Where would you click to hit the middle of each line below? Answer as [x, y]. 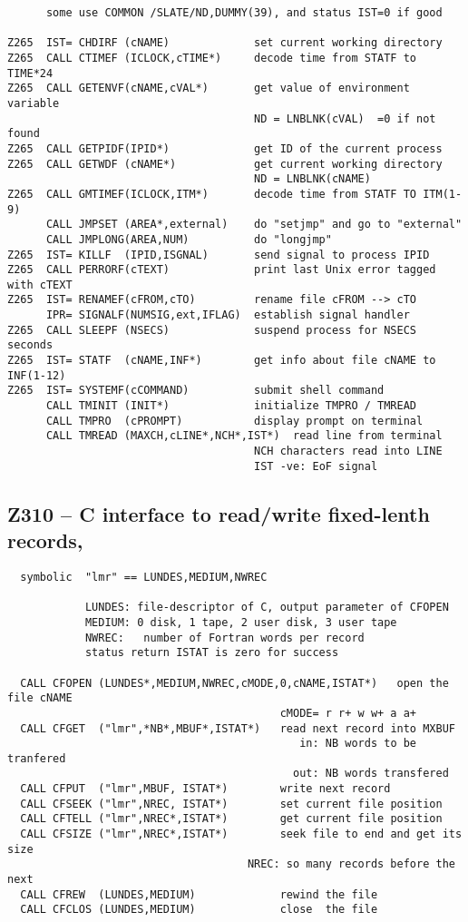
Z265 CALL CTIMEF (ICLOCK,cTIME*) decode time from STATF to [212, 58]
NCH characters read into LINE [348, 451]
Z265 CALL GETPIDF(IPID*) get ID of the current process [225, 148]
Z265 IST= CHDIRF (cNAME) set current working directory [225, 43]
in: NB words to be [358, 744]
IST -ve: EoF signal [316, 466]
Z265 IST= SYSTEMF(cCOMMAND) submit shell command [196, 391]
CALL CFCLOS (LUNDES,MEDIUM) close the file [199, 910]
